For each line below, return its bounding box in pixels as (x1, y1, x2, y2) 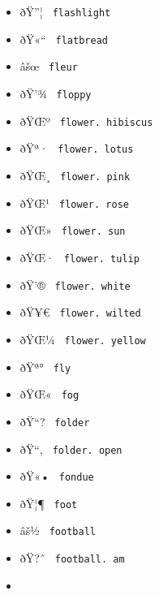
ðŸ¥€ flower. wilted (19, 304, 141, 321)
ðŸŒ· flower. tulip (19, 248, 140, 265)
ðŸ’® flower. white (19, 276, 131, 293)
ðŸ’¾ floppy (19, 84, 92, 101)
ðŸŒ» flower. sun (19, 222, 126, 239)
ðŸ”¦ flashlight (19, 3, 111, 19)
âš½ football (19, 522, 96, 539)
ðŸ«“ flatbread (19, 30, 108, 47)
